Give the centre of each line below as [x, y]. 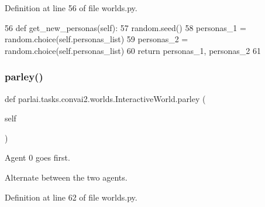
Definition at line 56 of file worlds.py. [71, 8]
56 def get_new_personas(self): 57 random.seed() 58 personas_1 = [125, 27]
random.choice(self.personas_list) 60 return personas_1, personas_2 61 [133, 50]
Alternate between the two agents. [66, 177]
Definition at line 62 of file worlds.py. [71, 197]
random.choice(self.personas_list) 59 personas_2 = [97, 39]
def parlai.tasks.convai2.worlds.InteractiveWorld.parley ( [105, 98]
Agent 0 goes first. [37, 157]
